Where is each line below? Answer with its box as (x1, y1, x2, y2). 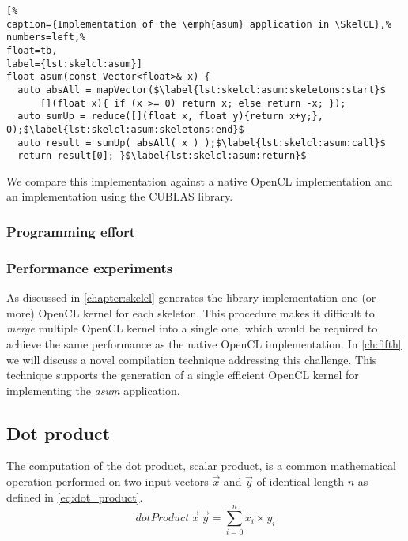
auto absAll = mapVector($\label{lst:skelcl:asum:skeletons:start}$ (17, 84, 386, 96)
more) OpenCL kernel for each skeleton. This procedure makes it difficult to (6, 304, 375, 321)
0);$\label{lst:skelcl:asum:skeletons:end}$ (6, 123, 244, 135)
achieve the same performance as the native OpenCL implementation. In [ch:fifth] (6, 335, 402, 351)
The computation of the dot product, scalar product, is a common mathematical (6, 457, 396, 474)
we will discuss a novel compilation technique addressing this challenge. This (6, 351, 377, 367)
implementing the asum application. (6, 381, 180, 398)
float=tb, (6, 44, 58, 56)
